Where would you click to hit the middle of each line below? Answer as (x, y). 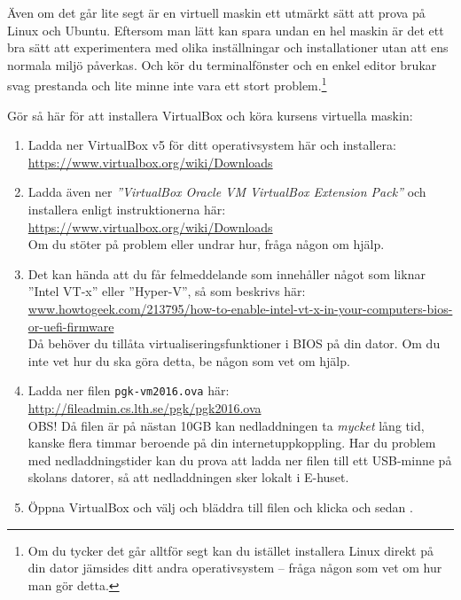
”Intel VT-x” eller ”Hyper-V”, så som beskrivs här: (167, 291)
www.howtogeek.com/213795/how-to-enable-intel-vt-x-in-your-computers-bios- (240, 308)
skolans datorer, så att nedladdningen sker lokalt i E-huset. (188, 477)
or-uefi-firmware (71, 326)
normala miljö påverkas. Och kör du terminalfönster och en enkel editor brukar (222, 64)
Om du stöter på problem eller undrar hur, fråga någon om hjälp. (206, 244)
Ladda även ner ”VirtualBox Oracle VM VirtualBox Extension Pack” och (227, 192)
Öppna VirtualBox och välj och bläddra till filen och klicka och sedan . (220, 506)
